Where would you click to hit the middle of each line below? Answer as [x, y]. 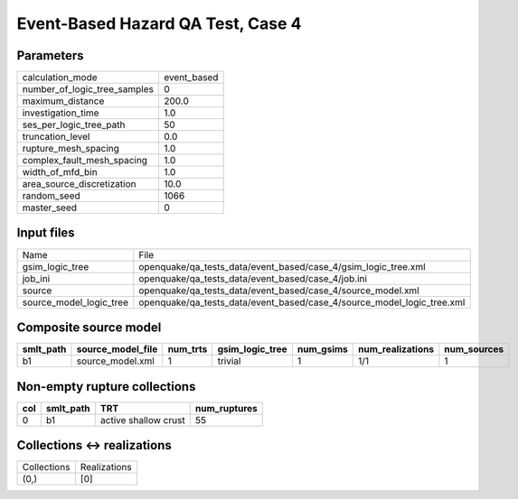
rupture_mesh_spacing [71, 149]
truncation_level [56, 137]
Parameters [50, 55]
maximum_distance [63, 101]
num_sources [474, 349]
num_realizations [396, 349]
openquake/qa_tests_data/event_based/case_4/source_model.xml [279, 291]
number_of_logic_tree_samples [88, 89]
